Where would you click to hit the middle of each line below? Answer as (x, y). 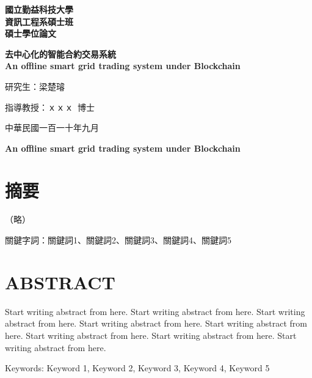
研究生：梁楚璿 (35, 86)
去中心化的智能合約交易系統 (60, 54)
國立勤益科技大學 (39, 9)
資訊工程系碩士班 (39, 21)
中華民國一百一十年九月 (52, 128)
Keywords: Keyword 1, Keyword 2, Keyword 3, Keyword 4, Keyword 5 (137, 368)
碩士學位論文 (31, 33)
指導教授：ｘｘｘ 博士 (50, 107)
